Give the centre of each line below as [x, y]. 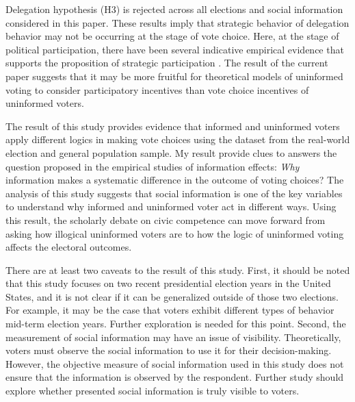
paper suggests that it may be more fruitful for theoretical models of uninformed [174, 76]
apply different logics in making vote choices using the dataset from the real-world [178, 139]
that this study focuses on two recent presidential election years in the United [168, 283]
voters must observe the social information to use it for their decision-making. [169, 350]
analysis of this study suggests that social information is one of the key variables [174, 193]
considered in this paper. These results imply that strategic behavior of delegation [177, 22]
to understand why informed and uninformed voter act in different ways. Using [171, 206]
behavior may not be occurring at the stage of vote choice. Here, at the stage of [172, 36]
